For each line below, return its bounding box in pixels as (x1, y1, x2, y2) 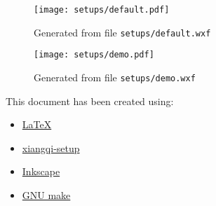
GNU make (22, 188, 71, 202)
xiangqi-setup (22, 140, 80, 155)
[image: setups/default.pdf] (34, 5, 170, 15)
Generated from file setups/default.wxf (34, 25, 211, 39)
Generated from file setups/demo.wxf (34, 69, 196, 84)
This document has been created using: (6, 93, 174, 108)
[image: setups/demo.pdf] (34, 50, 154, 60)
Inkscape (22, 164, 60, 179)
